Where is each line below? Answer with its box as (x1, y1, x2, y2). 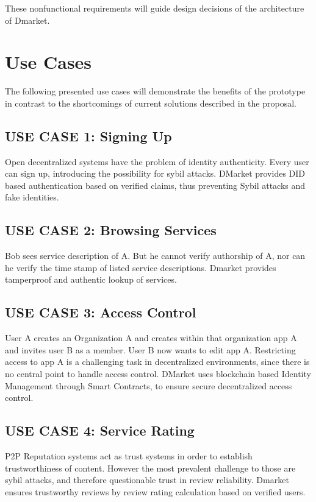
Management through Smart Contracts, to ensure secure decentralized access (5, 379, 292, 392)
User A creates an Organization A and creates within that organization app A (5, 331, 297, 344)
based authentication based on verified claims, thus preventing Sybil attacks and (5, 179, 306, 191)
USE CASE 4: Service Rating (5, 421, 195, 440)
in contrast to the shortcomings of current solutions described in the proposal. (5, 96, 296, 109)
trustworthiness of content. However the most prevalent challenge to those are (5, 461, 296, 474)
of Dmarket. (5, 13, 50, 26)
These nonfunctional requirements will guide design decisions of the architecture (5, 2, 304, 14)
